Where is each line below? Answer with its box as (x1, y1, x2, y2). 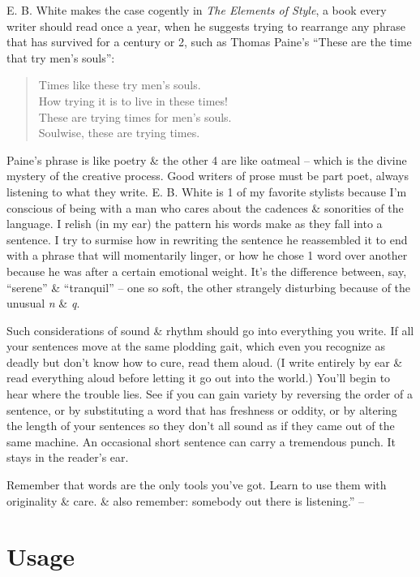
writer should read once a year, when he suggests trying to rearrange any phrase (6, 17, 405, 34)
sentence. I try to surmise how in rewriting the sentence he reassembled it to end (6, 230, 408, 248)
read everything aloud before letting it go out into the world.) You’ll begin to (6, 369, 391, 386)
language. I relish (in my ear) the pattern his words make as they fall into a (6, 215, 383, 232)
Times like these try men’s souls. (38, 76, 201, 93)
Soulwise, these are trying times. (38, 124, 200, 141)
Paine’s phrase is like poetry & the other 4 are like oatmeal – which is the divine (6, 151, 407, 168)
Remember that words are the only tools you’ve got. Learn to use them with (6, 476, 387, 493)
